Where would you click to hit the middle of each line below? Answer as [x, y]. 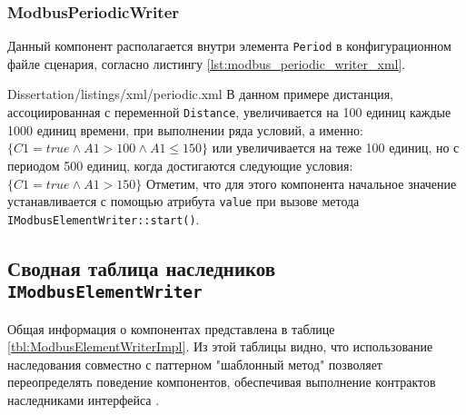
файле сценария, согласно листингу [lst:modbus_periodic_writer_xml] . [207, 63]
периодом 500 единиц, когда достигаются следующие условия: [180, 165]
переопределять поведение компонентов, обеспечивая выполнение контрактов [222, 382]
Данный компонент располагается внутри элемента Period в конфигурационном [229, 46]
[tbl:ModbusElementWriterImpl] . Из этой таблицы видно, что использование [220, 346]
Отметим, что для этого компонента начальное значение [301, 183]
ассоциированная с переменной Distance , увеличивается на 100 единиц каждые [229, 112]
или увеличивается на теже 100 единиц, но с [336, 148]
